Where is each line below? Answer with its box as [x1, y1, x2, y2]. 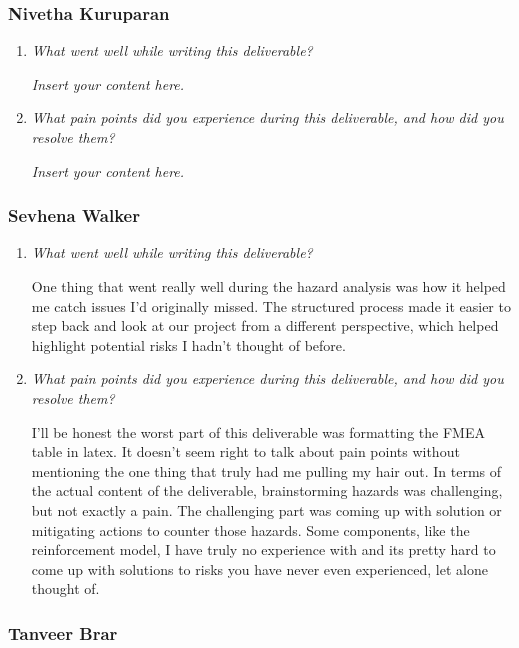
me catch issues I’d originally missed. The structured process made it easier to [31, 295, 511, 316]
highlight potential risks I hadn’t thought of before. [31, 334, 346, 355]
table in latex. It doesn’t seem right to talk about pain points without [31, 441, 460, 462]
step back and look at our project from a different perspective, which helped [31, 315, 499, 336]
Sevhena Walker [8, 203, 140, 228]
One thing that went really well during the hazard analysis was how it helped [31, 276, 506, 296]
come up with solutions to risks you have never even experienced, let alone [31, 558, 488, 579]
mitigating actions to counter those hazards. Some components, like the [31, 519, 470, 540]
